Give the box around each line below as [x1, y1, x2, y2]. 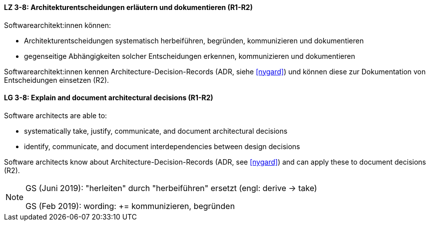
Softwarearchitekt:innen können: [4, 20, 111, 29]
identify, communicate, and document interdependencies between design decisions [24, 142, 300, 151]
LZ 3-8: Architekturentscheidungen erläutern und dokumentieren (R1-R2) [4, 3, 253, 11]
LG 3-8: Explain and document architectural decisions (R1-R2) [4, 93, 213, 102]
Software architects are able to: [4, 111, 107, 120]
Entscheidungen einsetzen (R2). [4, 75, 109, 84]
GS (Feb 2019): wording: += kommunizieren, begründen [25, 201, 235, 211]
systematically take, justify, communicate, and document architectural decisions [24, 126, 288, 135]
